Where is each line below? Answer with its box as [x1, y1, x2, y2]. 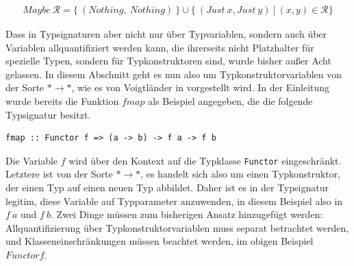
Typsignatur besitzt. [5, 107, 91, 121]
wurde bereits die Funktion [5, 94, 119, 108]
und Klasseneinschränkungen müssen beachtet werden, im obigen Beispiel [5, 234, 314, 248]
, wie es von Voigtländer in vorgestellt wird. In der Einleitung [71, 80, 330, 95]
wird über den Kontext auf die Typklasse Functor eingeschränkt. [68, 153, 342, 167]
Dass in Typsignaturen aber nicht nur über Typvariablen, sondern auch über [5, 27, 327, 41]
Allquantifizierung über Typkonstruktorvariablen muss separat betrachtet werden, [5, 220, 349, 234]
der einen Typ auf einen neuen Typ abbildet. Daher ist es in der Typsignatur [5, 180, 329, 195]
